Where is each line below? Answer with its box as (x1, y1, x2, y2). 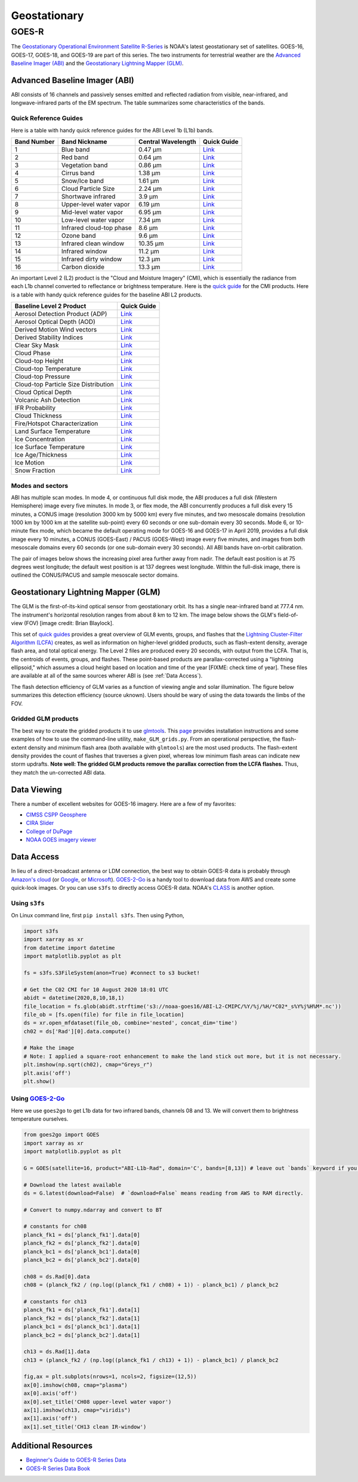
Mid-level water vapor (61, 208, 124, 216)
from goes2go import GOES (23, 1131, 100, 1138)
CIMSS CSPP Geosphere (26, 811, 87, 818)
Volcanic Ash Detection (14, 396, 81, 404)
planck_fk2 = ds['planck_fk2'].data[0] (23, 1240, 140, 1246)
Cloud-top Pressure (14, 373, 70, 381)
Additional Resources (11, 1441, 92, 1451)
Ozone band (61, 231, 96, 240)
